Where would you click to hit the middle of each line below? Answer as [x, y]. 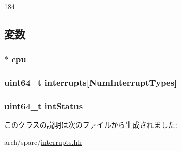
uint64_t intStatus [44, 105]
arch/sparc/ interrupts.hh [43, 142]
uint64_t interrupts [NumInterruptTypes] [91, 82]
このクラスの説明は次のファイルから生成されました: [91, 125]
